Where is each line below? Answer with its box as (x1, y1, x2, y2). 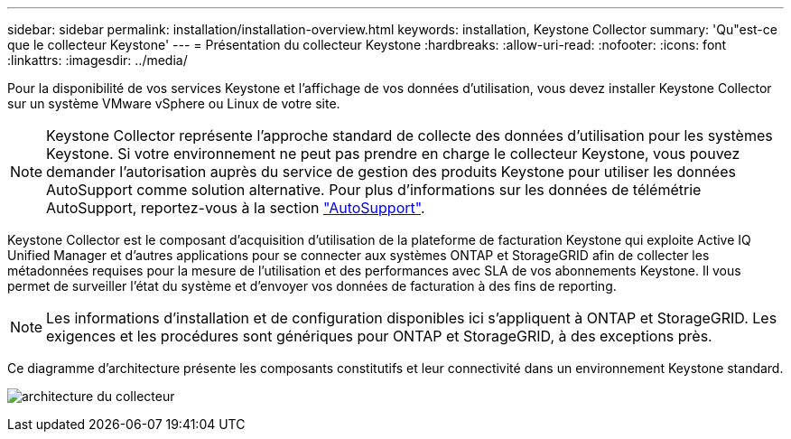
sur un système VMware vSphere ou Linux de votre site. (7, 96, 340, 111)
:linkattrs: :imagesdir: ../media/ (7, 52, 188, 68)
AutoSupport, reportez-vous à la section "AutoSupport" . (46, 199, 425, 217)
